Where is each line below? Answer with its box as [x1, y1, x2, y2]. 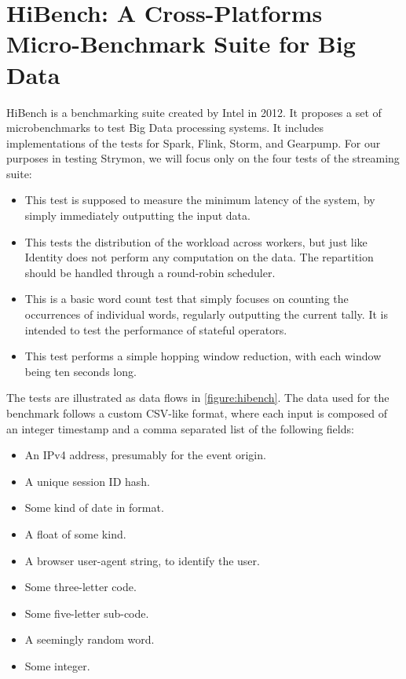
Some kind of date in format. [24, 499, 164, 516]
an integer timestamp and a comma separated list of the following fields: [6, 420, 354, 436]
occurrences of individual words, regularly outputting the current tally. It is [24, 306, 388, 323]
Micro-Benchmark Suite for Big [6, 27, 356, 60]
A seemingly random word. [24, 631, 155, 648]
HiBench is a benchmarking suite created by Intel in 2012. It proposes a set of [6, 104, 382, 120]
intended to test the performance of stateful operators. [24, 321, 287, 338]
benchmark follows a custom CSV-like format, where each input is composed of [6, 405, 387, 421]
